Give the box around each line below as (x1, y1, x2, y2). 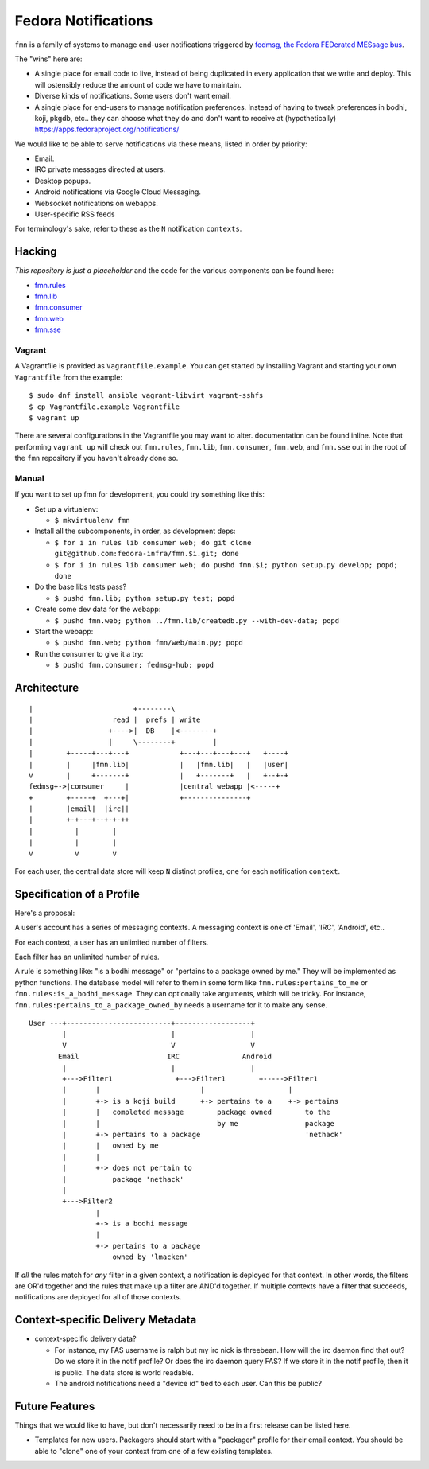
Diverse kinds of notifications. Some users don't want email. (34, 92, 232, 101)
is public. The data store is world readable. (54, 1367, 195, 1377)
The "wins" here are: (14, 54, 83, 64)
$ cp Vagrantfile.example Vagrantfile (29, 402, 180, 411)
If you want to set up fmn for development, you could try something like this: (14, 489, 265, 499)
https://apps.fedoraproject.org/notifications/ (34, 124, 180, 134)
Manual (14, 473, 45, 484)
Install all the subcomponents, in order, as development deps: (34, 526, 236, 536)
